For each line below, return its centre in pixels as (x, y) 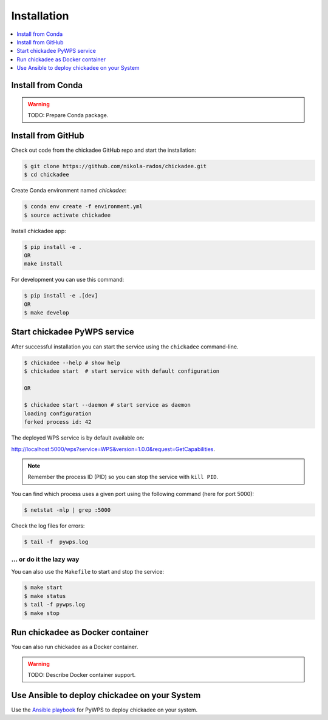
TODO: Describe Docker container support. (82, 674)
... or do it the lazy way (45, 560)
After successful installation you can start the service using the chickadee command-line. (125, 347)
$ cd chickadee (46, 175)
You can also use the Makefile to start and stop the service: (87, 571)
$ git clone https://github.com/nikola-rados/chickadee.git (115, 166)
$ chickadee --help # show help (72, 362)
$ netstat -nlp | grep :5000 (67, 510)
